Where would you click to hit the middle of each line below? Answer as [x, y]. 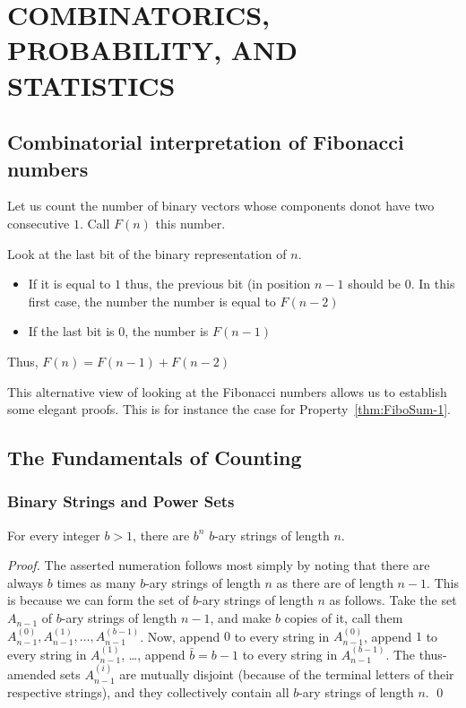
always [26, 582]
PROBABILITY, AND [153, 50]
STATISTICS [91, 85]
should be [375, 284]
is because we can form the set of [98, 600]
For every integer [54, 535]
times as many [96, 582]
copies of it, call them [344, 618]
